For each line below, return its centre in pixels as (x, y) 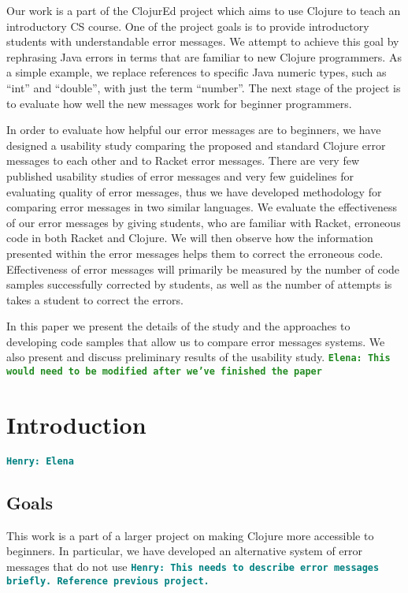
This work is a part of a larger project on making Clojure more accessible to (190, 535)
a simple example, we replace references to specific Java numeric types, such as (197, 72)
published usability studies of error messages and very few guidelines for (180, 175)
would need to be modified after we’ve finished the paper (164, 372)
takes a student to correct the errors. (95, 299)
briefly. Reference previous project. (108, 581)
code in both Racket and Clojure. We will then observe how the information (190, 238)
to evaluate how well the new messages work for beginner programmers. (179, 103)
